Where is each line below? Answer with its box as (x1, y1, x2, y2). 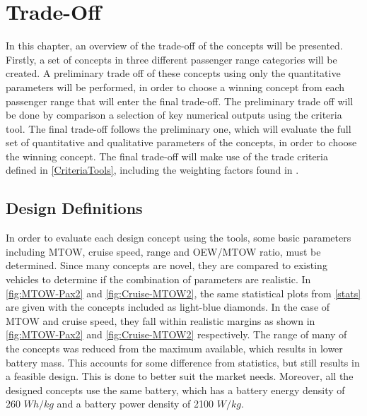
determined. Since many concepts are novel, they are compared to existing (6, 258, 327, 273)
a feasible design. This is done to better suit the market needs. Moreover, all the (6, 369, 354, 384)
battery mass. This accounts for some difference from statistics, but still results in (6, 355, 360, 369)
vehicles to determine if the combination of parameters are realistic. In (6, 272, 311, 287)
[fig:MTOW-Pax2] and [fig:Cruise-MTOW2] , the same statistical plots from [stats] (6, 285, 361, 300)
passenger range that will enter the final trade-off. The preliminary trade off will (6, 93, 354, 108)
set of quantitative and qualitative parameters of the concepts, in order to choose (6, 135, 357, 150)
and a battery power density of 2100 (57, 396, 214, 411)
